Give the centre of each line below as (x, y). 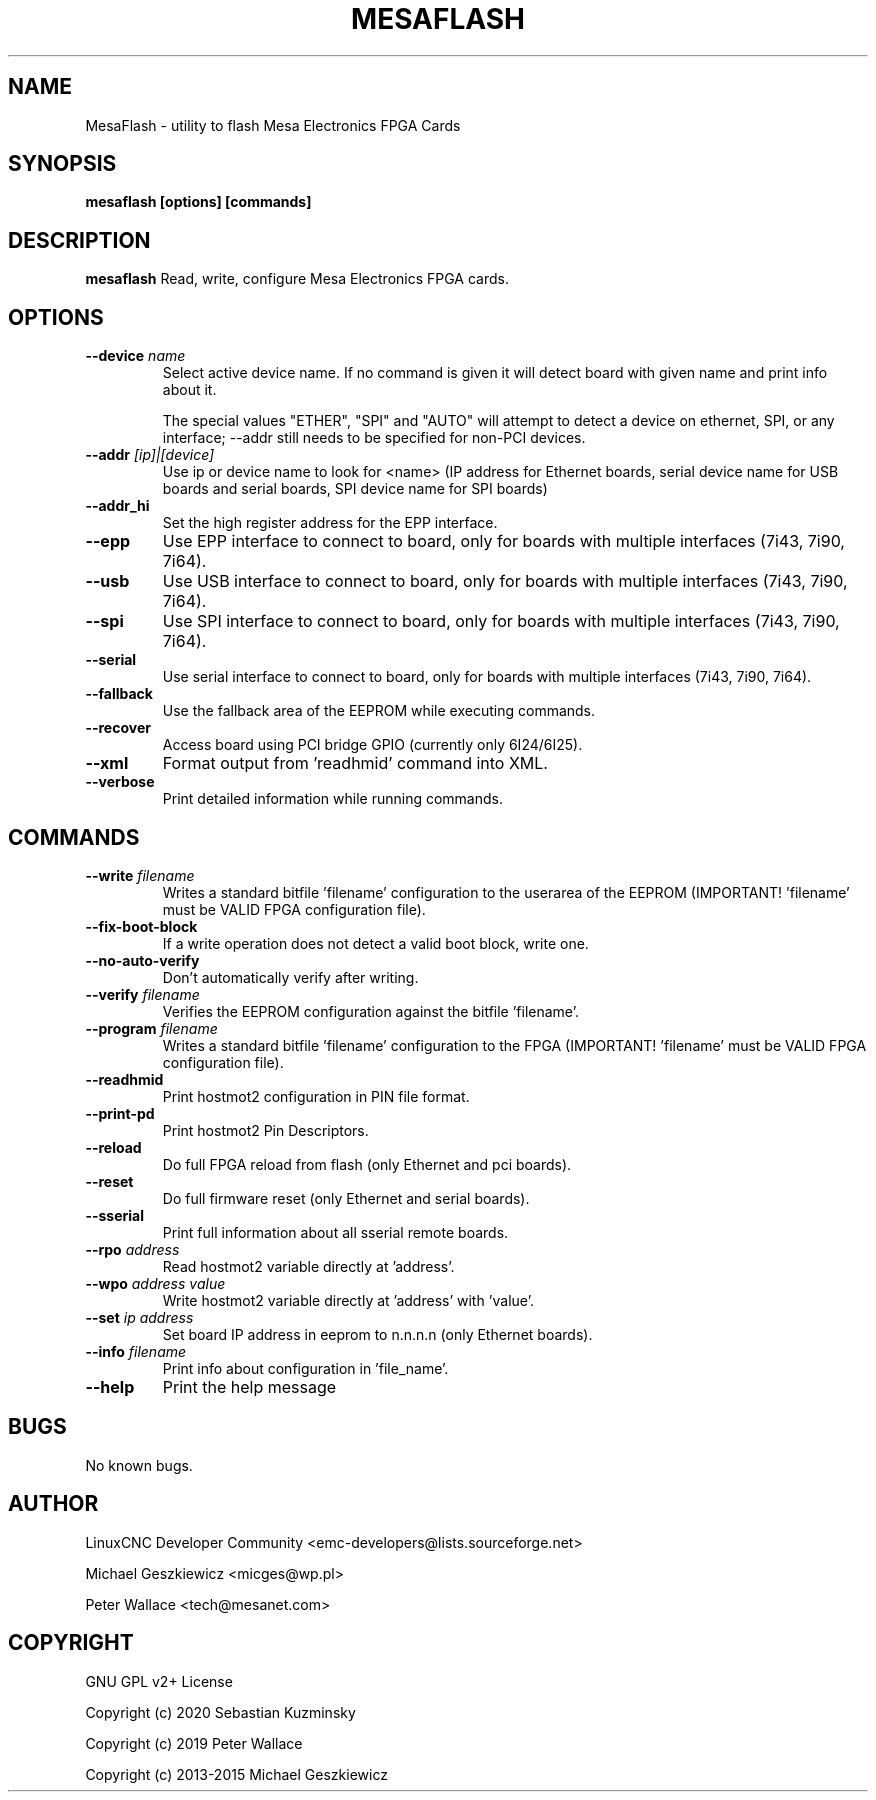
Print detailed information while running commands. (332, 799)
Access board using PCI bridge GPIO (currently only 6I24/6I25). (372, 745)
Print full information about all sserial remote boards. (335, 1232)
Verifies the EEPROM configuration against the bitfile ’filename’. (370, 1011)
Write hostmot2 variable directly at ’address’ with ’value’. (348, 1300)
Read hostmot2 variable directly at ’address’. (308, 1266)
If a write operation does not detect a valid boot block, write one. (375, 943)
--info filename (136, 1351)
